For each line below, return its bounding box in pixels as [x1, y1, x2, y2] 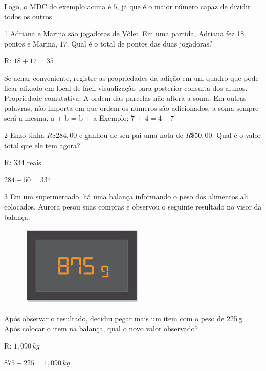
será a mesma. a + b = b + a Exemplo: [4, 112, 129, 123]
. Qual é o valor [212, 129, 261, 140]
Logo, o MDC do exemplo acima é [4, 1, 112, 11]
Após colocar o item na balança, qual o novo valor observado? [4, 323, 198, 334]
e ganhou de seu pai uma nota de [79, 129, 184, 140]
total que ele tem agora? [4, 140, 80, 150]
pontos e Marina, [4, 38, 57, 49]
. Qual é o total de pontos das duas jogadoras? [66, 38, 213, 49]
